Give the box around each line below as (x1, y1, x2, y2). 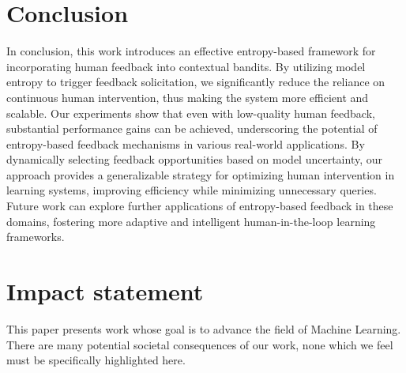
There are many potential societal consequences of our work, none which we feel (6, 336, 393, 352)
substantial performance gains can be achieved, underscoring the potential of (6, 120, 378, 137)
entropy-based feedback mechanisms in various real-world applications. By (6, 135, 365, 152)
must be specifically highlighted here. (6, 352, 186, 368)
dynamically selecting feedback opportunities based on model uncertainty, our (6, 151, 382, 168)
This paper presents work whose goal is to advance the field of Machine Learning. (6, 320, 401, 337)
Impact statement (6, 275, 204, 307)
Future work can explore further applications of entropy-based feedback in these (6, 198, 393, 214)
